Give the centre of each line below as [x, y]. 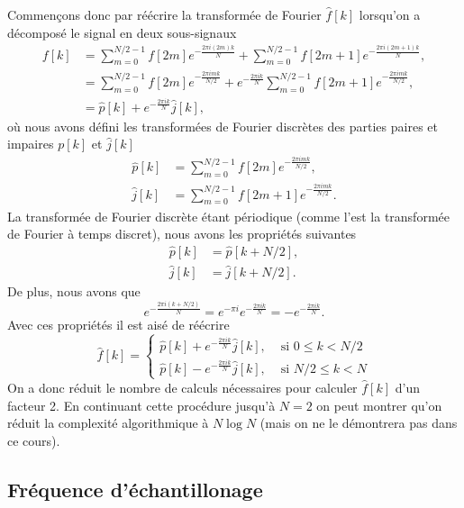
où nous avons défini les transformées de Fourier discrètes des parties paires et [223, 126]
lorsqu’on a [390, 14]
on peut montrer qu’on [379, 405]
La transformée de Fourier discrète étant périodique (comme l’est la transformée [228, 216]
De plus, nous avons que [74, 291]
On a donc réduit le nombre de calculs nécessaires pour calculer [182, 387]
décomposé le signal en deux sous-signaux [122, 32]
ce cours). [34, 440]
